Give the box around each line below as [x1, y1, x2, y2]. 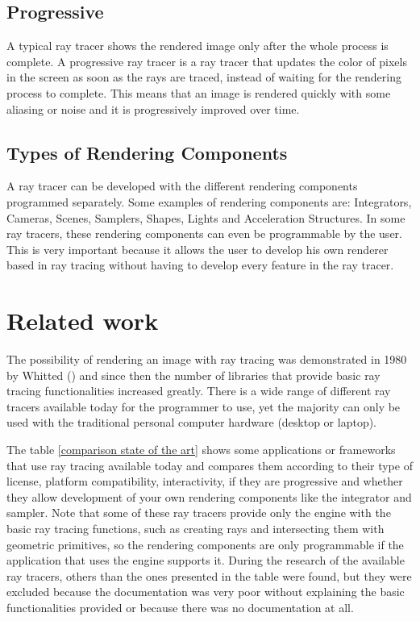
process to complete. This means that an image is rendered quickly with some [6, 84, 391, 101]
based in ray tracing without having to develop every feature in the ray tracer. [6, 256, 394, 273]
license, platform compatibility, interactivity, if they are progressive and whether [6, 473, 403, 490]
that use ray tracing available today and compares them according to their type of [6, 456, 413, 473]
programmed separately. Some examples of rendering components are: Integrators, [6, 193, 412, 210]
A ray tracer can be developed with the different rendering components [6, 177, 358, 194]
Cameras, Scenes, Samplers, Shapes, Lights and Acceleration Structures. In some [6, 209, 405, 226]
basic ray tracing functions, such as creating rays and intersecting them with [6, 520, 385, 536]
